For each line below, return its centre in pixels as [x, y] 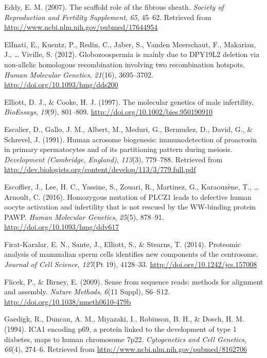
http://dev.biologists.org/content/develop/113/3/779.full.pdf [100, 169]
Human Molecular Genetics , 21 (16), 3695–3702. [79, 74]
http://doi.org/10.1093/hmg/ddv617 [62, 227]
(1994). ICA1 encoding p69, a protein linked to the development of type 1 [120, 329]
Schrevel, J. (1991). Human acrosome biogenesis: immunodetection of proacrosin [131, 139]
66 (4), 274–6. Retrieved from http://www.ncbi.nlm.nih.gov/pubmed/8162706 [126, 349]
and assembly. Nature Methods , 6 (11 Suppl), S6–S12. [87, 291]
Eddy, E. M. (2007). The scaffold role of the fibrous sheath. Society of [114, 7]
